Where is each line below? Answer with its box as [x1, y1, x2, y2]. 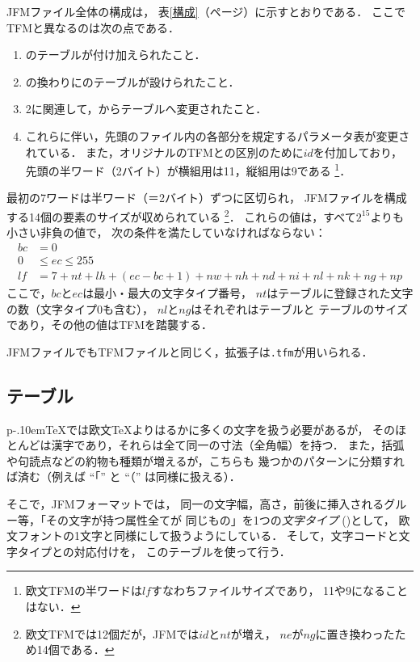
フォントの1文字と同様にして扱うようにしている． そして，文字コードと [17, 527, 399, 544]
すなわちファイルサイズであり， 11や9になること [150, 582, 409, 599]
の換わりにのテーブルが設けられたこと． [25, 73, 240, 90]
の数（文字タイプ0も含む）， [6, 300, 153, 317]
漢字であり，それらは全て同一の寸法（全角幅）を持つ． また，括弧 [51, 436, 405, 453]
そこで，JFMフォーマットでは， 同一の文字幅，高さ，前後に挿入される [6, 495, 384, 512]
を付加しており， [313, 143, 403, 160]
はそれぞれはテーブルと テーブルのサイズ [191, 300, 408, 317]
